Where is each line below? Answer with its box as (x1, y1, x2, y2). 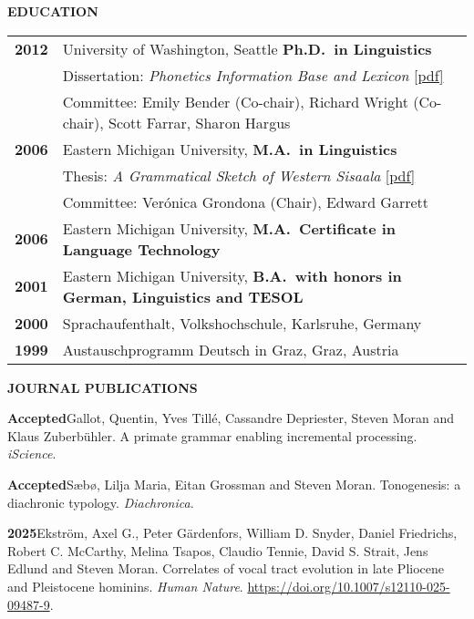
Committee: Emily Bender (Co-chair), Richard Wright (62, 90, 408, 112)
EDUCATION (7, 2, 98, 20)
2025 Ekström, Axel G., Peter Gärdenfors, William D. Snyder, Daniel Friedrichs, (7, 523, 458, 542)
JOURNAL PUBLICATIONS (7, 377, 198, 397)
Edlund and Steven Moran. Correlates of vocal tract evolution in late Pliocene (7, 559, 444, 578)
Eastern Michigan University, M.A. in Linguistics (62, 138, 397, 160)
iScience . (7, 444, 57, 463)
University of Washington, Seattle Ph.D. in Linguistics (62, 37, 432, 59)
